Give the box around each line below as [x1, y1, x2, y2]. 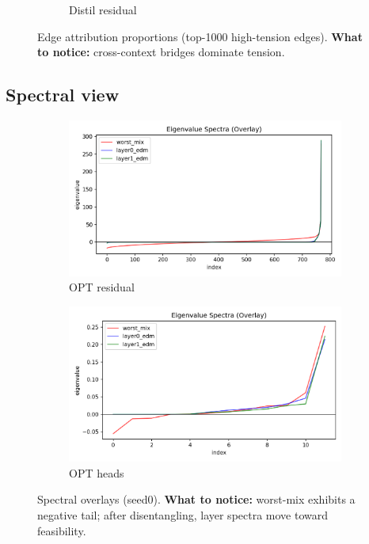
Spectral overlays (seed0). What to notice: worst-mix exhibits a [37, 491, 356, 508]
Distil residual [69, 2, 137, 17]
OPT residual [69, 279, 135, 295]
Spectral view [6, 82, 120, 107]
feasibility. [37, 522, 86, 538]
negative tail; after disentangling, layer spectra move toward [37, 506, 329, 523]
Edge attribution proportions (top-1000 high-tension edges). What [37, 28, 363, 44]
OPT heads [69, 464, 124, 481]
